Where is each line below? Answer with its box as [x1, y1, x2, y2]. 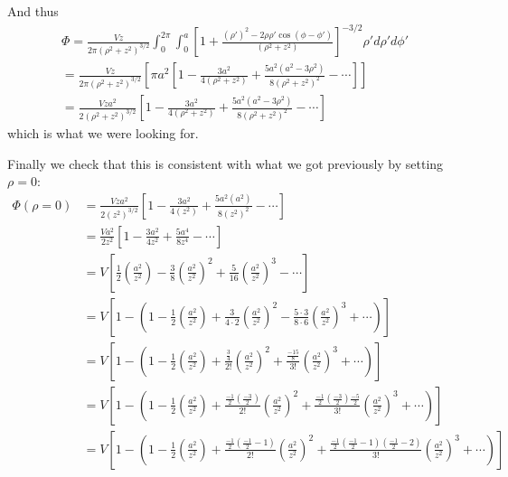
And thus [7, 2, 59, 20]
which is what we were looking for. [7, 123, 199, 142]
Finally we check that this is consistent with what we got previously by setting [7, 154, 444, 173]
